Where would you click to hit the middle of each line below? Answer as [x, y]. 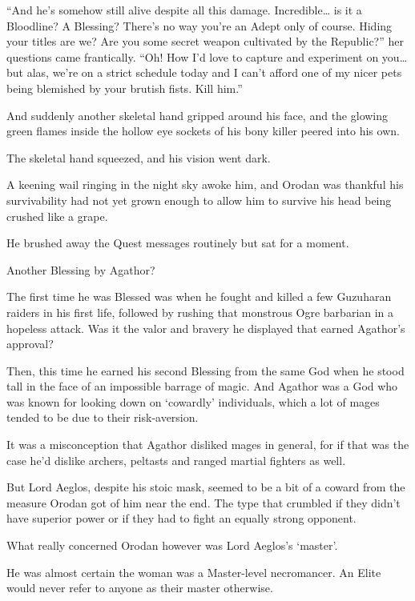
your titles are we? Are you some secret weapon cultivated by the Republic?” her [205, 41]
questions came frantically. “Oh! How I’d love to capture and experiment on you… [207, 56]
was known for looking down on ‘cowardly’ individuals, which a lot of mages [193, 401]
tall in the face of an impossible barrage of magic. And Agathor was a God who [202, 386]
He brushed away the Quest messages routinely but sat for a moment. [178, 243]
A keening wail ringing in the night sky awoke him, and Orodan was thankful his [205, 184]
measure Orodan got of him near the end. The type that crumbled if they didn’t [203, 502]
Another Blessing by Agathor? [81, 269]
